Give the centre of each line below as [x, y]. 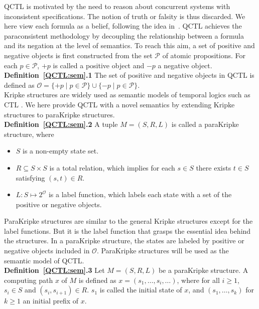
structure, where [29, 134]
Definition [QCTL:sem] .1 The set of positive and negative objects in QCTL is [129, 75]
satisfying [30, 177]
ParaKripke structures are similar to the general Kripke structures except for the [128, 221]
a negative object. [185, 65]
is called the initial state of [141, 290]
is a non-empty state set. [61, 151]
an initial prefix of [51, 301]
